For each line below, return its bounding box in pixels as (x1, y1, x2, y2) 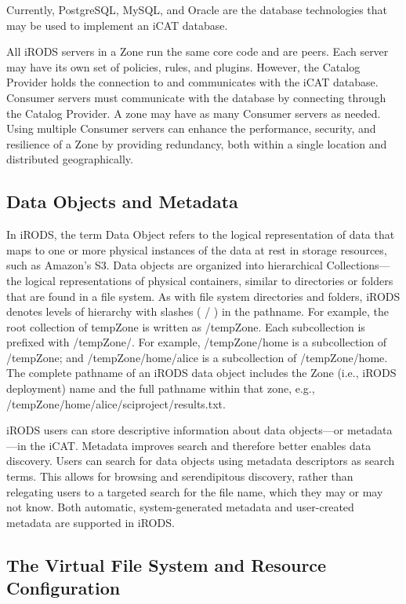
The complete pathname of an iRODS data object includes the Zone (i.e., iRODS (6, 364, 397, 381)
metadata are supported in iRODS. (6, 514, 175, 530)
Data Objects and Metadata (6, 189, 238, 214)
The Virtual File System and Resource (6, 552, 327, 577)
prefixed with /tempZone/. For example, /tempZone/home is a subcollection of (6, 334, 386, 350)
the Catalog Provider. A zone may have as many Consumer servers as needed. (6, 104, 381, 121)
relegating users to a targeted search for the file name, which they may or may (6, 483, 383, 500)
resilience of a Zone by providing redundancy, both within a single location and (6, 135, 387, 152)
